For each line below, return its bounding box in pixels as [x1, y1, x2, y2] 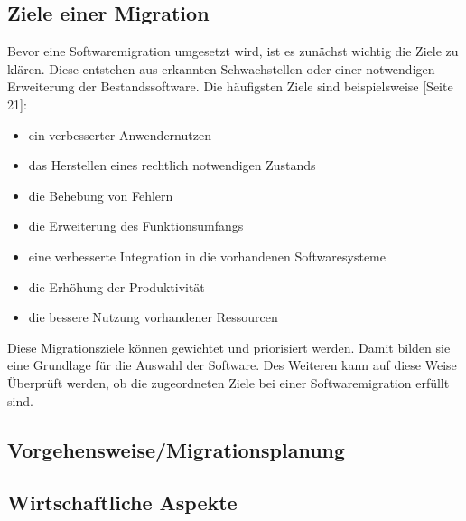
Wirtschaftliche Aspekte [7, 488, 238, 516]
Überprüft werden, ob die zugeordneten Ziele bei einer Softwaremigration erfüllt [7, 373, 450, 392]
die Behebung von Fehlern [28, 185, 173, 204]
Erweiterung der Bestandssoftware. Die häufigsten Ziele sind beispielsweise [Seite [7, 77, 453, 96]
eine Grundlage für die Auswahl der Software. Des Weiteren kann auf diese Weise [7, 355, 457, 374]
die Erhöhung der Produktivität [28, 277, 205, 296]
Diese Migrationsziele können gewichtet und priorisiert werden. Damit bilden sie [7, 337, 451, 356]
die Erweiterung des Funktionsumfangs [28, 216, 244, 235]
